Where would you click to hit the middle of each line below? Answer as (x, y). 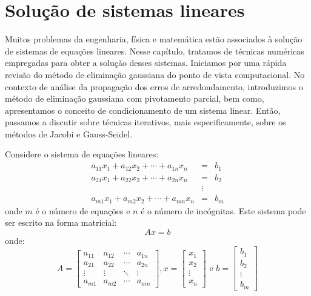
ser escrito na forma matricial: (61, 222)
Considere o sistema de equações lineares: (82, 154)
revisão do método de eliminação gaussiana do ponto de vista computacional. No (155, 74)
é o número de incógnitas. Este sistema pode (223, 210)
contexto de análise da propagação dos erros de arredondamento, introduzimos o (154, 86)
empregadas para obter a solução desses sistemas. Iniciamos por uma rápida (146, 63)
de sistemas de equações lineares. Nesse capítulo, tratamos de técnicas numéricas (155, 51)
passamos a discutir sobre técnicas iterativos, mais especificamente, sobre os (145, 122)
